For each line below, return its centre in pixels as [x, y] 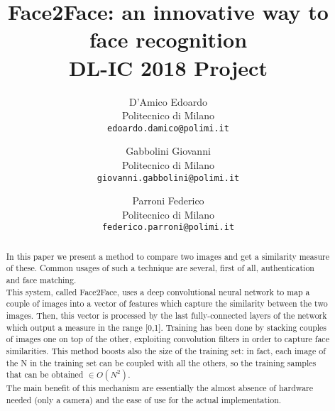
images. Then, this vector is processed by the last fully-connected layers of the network [166, 316]
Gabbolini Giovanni [168, 151]
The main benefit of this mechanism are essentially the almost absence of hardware [159, 388]
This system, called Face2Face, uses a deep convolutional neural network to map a [158, 291]
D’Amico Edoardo [168, 101]
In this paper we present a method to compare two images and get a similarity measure [168, 256]
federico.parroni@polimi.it [168, 228]
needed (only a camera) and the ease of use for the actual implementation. [144, 400]
